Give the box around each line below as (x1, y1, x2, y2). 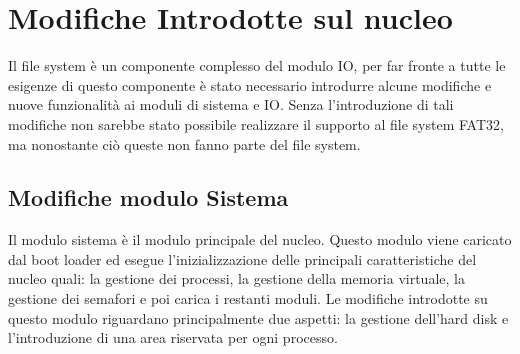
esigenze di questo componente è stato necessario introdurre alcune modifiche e (8, 74, 492, 95)
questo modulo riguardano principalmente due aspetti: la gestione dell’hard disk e (8, 307, 509, 328)
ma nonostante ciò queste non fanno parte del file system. (8, 133, 361, 154)
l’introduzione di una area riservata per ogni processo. (8, 327, 338, 348)
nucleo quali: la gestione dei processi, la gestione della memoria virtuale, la (8, 268, 465, 289)
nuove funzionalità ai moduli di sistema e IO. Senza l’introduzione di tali (8, 94, 454, 115)
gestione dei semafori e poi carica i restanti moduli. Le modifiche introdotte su (8, 288, 488, 309)
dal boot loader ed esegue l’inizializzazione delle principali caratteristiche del (8, 248, 477, 269)
